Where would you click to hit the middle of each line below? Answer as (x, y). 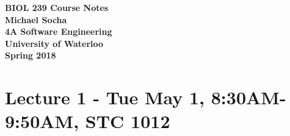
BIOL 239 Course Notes (57, 7)
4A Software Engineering (59, 31)
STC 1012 (128, 121)
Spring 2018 (31, 55)
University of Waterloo (54, 43)
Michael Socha (36, 19)
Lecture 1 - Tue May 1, (105, 97)
